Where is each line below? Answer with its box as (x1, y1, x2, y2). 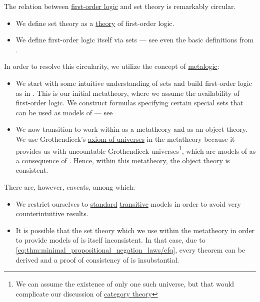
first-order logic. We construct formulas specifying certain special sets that (15, 97, 243, 108)
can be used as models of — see (15, 107, 113, 117)
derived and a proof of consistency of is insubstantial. (15, 254, 179, 265)
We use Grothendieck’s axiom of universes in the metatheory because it (15, 133, 235, 144)
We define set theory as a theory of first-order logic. (15, 17, 174, 28)
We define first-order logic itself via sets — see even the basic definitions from (15, 34, 254, 45)
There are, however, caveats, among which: (4, 181, 135, 192)
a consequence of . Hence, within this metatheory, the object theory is (15, 155, 230, 165)
